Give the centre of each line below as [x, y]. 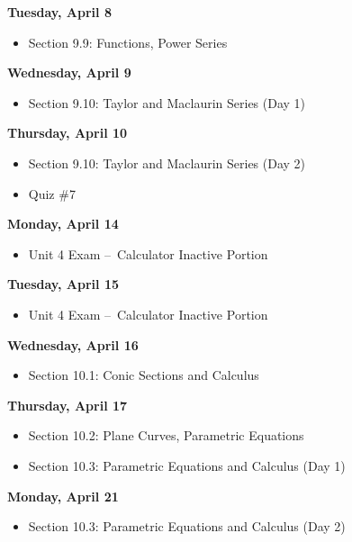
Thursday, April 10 [68, 133]
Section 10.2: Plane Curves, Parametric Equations [166, 435]
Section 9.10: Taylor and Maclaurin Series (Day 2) [167, 163]
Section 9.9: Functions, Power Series [128, 42]
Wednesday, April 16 [73, 344]
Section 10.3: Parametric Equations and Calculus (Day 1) [187, 465]
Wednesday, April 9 [69, 72]
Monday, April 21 [63, 496]
